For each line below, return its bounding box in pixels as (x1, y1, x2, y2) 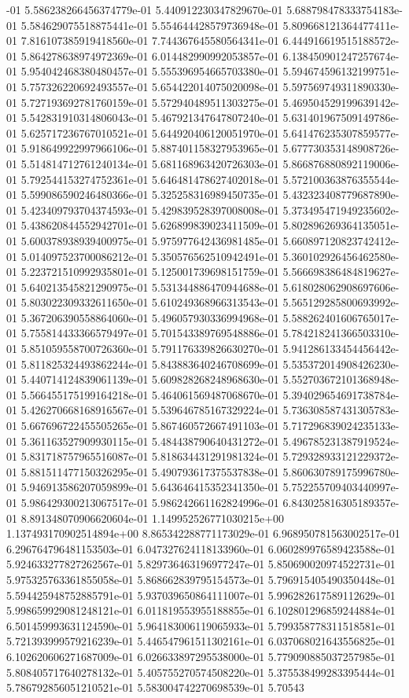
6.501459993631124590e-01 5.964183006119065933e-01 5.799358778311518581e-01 (6, 617, 396, 634)
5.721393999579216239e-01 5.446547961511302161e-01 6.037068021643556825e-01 (6, 633, 396, 649)
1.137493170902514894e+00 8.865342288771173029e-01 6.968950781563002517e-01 (6, 525, 400, 542)
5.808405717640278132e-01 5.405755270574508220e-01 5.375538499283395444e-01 (6, 663, 396, 680)
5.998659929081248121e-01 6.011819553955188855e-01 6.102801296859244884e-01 (6, 602, 396, 619)
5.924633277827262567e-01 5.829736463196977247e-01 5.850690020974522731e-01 (6, 556, 396, 572)
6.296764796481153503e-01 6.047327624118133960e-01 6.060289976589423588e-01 (6, 540, 396, 557)
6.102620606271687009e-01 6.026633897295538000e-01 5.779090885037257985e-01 (6, 648, 396, 664)
